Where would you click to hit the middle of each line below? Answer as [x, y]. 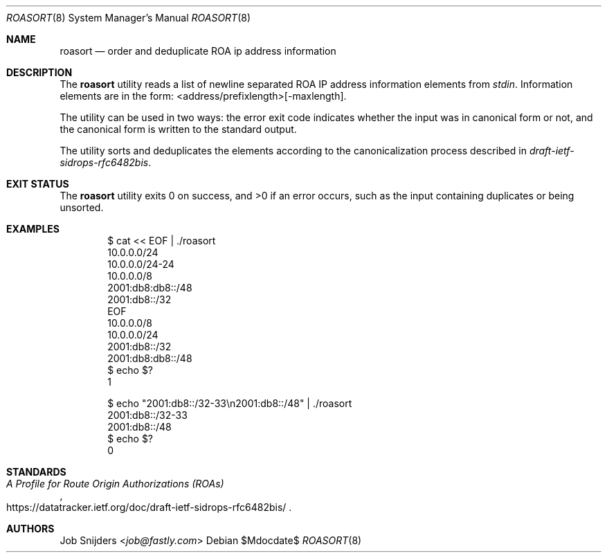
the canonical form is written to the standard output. [178, 129]
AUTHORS [30, 529]
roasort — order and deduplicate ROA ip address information [198, 51]
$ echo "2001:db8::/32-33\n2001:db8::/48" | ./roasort [230, 403]
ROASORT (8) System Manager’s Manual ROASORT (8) [129, 18]
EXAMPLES [33, 229]
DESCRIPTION [39, 72]
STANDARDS [36, 472]
